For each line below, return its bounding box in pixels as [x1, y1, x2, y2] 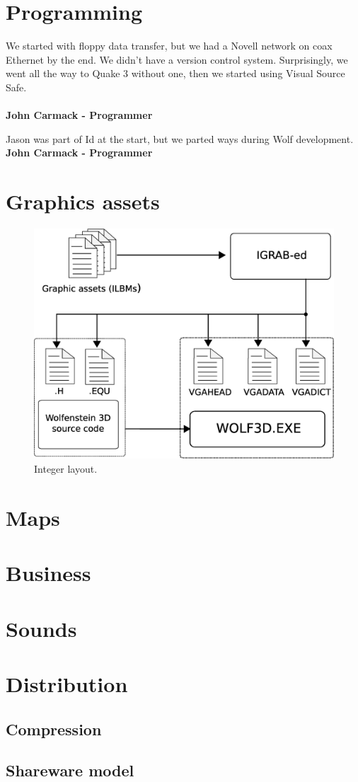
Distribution [6, 669, 128, 698]
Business [6, 558, 91, 587]
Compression [6, 718, 102, 740]
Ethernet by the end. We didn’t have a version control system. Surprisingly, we [6, 52, 348, 67]
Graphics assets [6, 187, 160, 216]
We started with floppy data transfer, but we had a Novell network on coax [6, 38, 333, 53]
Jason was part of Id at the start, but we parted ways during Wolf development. [6, 131, 354, 146]
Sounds [6, 614, 77, 643]
